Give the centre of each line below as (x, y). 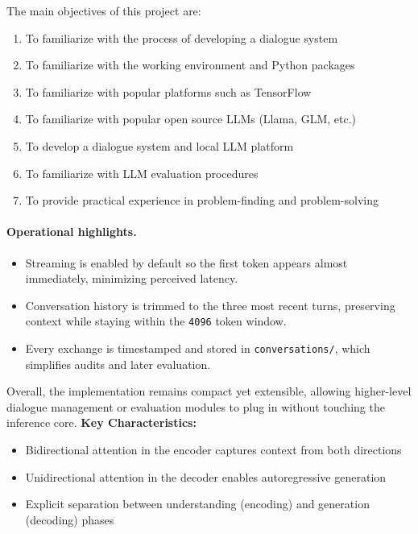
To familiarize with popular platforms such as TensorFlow (168, 91)
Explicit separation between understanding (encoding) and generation (197, 504)
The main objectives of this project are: (104, 10)
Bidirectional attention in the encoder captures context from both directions (213, 450)
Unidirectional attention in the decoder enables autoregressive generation (206, 476)
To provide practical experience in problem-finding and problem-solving (202, 200)
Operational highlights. (72, 232)
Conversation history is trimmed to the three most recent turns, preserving (210, 305)
